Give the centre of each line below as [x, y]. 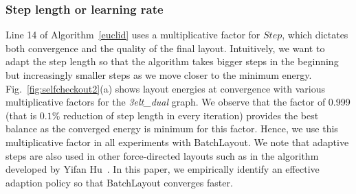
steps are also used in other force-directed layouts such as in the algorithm [162, 155]
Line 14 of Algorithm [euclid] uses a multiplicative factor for [133, 35]
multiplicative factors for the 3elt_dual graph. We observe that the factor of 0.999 [178, 102]
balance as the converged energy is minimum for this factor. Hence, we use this [172, 129]
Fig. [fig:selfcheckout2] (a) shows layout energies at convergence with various [166, 88]
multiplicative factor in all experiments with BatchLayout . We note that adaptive [177, 142]
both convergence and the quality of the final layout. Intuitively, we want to [165, 48]
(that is [21, 115]
